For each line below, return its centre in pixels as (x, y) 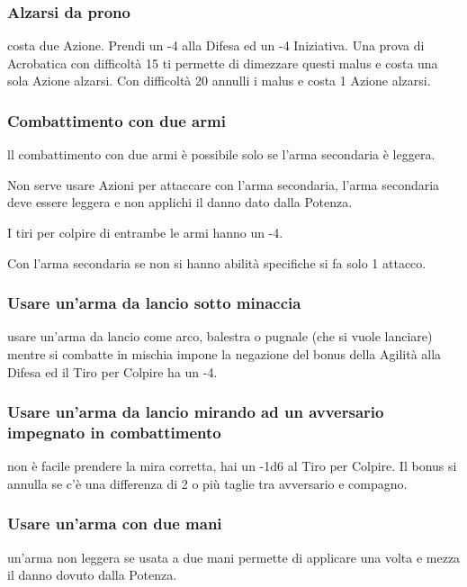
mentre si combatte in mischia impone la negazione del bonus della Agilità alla (225, 354)
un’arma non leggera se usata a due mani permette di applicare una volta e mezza (234, 557)
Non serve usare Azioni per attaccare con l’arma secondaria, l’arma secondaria (224, 184)
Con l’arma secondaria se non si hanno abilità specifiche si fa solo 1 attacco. (217, 262)
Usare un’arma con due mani (115, 524)
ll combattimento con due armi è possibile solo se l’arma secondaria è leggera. (221, 154)
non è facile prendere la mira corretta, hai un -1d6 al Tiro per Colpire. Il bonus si (232, 466)
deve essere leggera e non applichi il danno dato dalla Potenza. (180, 202)
